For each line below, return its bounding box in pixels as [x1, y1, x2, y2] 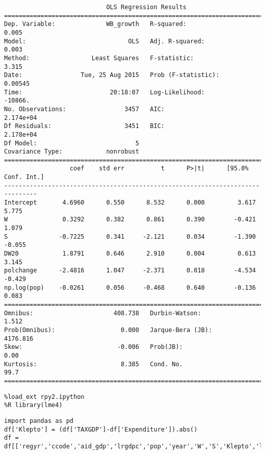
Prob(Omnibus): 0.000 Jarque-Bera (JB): [4, 326, 213, 334]
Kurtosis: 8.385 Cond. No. [4, 360, 183, 368]
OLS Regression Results [106, 4, 187, 11]
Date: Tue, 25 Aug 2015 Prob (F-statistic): [4, 71, 220, 79]
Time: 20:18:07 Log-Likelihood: [4, 88, 205, 96]
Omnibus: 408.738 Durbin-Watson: [4, 309, 201, 317]
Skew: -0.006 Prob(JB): [4, 343, 183, 351]
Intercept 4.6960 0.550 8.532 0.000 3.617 [4, 199, 256, 207]
